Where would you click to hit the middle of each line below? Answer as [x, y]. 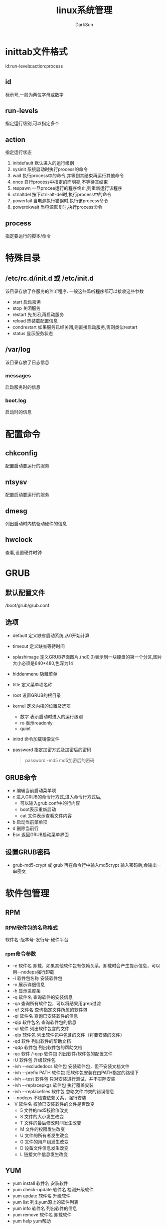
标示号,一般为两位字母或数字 [35, 95]
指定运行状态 [18, 152]
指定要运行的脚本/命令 [28, 236]
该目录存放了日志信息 [27, 362]
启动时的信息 [18, 412]
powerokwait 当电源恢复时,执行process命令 [57, 207]
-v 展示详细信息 [29, 985]
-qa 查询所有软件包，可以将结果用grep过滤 [57, 1004]
